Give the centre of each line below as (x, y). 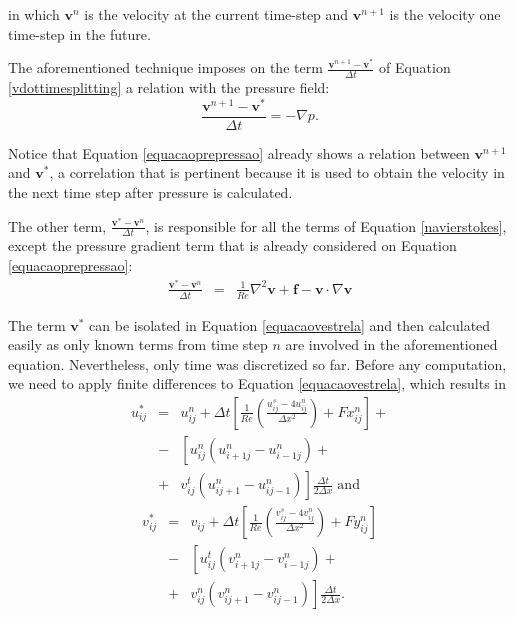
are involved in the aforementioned (391, 344)
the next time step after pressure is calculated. (150, 192)
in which (34, 14)
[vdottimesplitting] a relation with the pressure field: (169, 87)
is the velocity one (445, 14)
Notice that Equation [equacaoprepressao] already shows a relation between (239, 152)
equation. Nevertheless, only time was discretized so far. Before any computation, (257, 363)
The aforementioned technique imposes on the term (165, 67)
